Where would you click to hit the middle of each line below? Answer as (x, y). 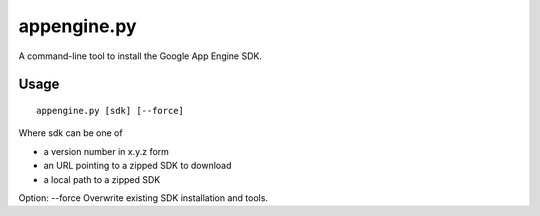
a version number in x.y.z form (106, 151)
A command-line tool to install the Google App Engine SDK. (140, 56)
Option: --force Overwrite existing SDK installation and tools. (143, 197)
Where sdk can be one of (71, 133)
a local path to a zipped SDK (102, 179)
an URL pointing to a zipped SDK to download (137, 166)
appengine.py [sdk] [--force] (110, 110)
